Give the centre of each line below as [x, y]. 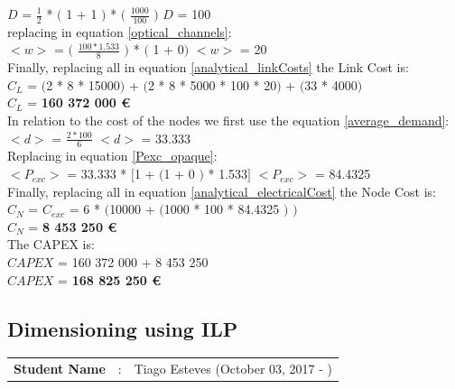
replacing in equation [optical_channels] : [120, 31]
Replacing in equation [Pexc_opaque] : [112, 156]
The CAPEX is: [51, 244]
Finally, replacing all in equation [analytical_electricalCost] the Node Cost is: [222, 191]
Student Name [60, 369]
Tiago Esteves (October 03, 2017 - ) [233, 369]
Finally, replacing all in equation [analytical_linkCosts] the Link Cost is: [208, 67]
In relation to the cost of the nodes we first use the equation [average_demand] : [228, 120]
